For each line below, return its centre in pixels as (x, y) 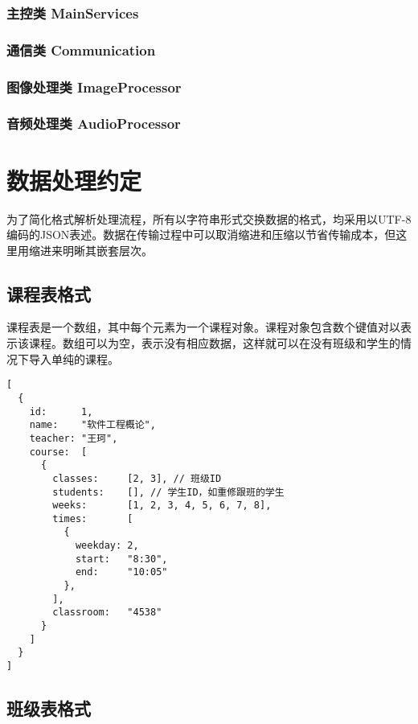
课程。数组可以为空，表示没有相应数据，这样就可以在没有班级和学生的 (214, 343)
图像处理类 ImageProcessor (94, 86)
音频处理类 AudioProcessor (94, 123)
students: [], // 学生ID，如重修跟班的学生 (168, 492)
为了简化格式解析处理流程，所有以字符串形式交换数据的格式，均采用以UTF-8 (209, 218)
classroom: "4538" (107, 613)
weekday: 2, (107, 546)
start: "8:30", (121, 559)
